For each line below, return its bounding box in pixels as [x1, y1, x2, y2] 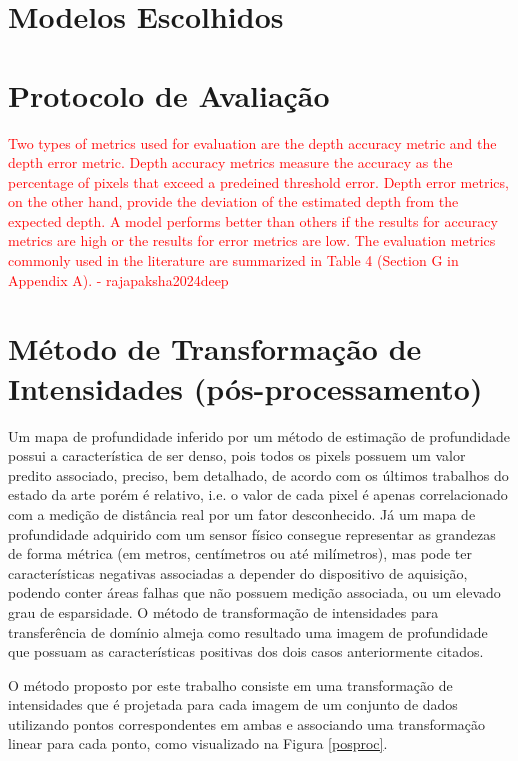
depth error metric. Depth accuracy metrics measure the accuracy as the [8, 152, 453, 173]
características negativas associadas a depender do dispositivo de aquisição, [8, 562, 468, 583]
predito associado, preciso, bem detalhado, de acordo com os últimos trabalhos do [8, 464, 509, 485]
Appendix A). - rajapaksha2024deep [8, 269, 229, 290]
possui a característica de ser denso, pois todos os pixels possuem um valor [8, 445, 466, 466]
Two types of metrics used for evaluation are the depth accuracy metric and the [8, 132, 497, 153]
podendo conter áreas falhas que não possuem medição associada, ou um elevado [8, 582, 501, 603]
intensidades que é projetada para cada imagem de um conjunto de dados [8, 694, 458, 715]
